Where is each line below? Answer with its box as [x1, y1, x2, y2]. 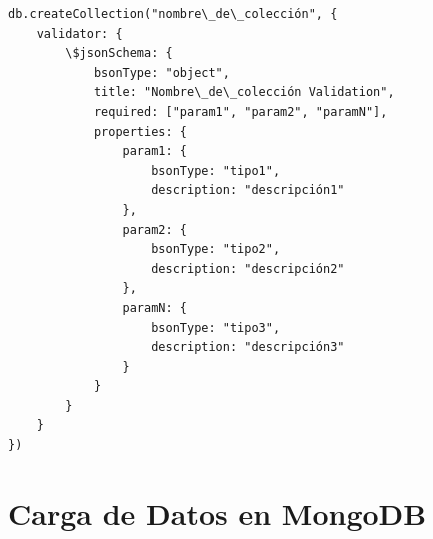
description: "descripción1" [151, 183, 345, 198]
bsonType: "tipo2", [151, 242, 281, 257]
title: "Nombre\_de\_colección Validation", [93, 85, 395, 100]
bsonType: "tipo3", [151, 320, 281, 335]
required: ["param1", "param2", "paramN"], [93, 104, 388, 119]
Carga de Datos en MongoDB [8, 492, 427, 533]
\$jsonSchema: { [65, 46, 173, 61]
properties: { [93, 124, 187, 139]
